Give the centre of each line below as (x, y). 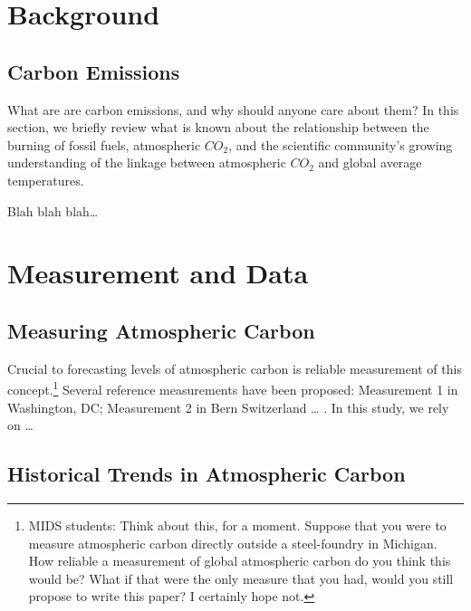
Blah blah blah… (53, 210)
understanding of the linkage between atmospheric (147, 162)
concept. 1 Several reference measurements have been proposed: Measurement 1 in (233, 388)
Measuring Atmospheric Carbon (161, 330)
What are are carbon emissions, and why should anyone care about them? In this (233, 109)
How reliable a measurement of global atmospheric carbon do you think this (240, 561)
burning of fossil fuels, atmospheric (104, 144)
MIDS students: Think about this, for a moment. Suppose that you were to (237, 525)
